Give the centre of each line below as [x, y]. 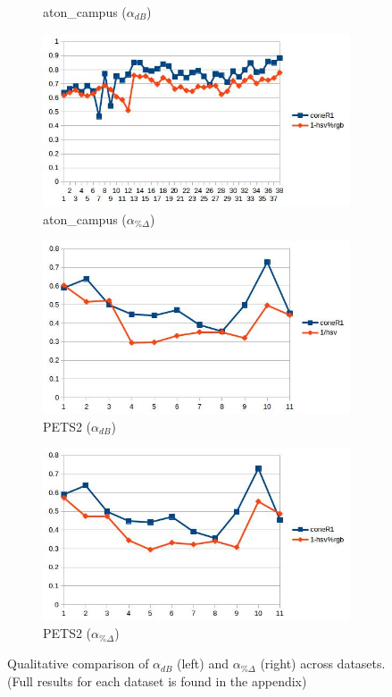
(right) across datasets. [323, 663]
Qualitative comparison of [78, 663]
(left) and [203, 663]
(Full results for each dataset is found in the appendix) [157, 680]
